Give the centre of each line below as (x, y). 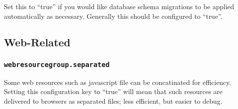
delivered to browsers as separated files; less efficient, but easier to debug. (113, 101)
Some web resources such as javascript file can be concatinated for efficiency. (118, 82)
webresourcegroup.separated (57, 64)
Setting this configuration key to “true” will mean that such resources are (113, 91)
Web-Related (37, 42)
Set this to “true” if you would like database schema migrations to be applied (119, 6)
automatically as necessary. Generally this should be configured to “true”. (113, 16)
